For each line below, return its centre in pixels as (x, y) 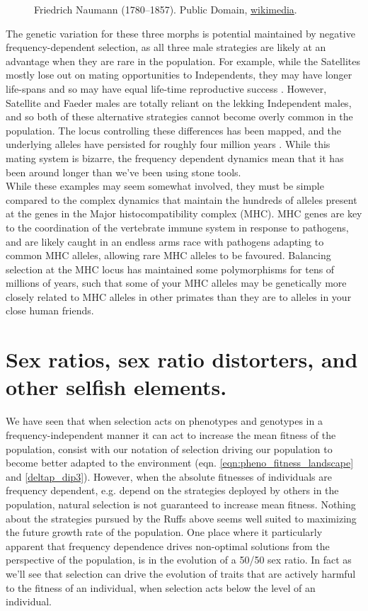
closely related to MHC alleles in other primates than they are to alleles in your (179, 296)
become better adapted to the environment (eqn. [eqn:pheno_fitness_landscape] (180, 463)
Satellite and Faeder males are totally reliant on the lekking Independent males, (179, 102)
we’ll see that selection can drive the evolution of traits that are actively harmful (181, 573)
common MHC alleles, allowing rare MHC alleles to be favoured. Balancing (168, 255)
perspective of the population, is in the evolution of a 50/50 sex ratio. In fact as (179, 560)
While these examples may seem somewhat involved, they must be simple (165, 186)
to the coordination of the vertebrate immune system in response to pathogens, (177, 227)
